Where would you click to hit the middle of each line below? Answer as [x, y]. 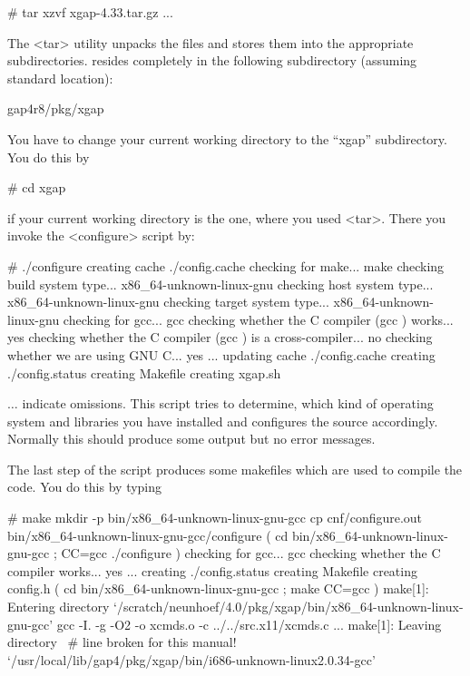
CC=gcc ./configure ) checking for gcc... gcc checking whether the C [251, 553]
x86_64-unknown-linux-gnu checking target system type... [168, 302]
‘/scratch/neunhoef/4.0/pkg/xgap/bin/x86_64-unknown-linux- [288, 607]
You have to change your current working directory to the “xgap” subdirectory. [227, 138]
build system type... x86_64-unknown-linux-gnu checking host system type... [220, 284]
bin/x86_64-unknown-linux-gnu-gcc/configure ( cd [148, 535]
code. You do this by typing [85, 487]
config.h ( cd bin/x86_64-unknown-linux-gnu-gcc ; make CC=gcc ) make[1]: [218, 588]
